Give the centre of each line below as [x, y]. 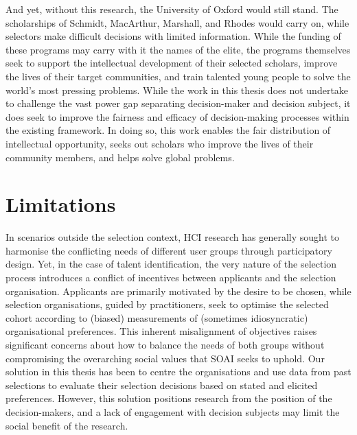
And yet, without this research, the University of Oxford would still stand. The [172, 9]
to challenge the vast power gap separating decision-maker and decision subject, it [178, 103]
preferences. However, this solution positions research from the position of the [169, 398]
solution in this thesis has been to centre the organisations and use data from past [178, 372]
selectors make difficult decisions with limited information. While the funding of [173, 36]
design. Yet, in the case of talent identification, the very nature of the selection [171, 264]
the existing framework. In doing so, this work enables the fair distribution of [168, 130]
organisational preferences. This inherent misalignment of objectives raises [161, 331]
